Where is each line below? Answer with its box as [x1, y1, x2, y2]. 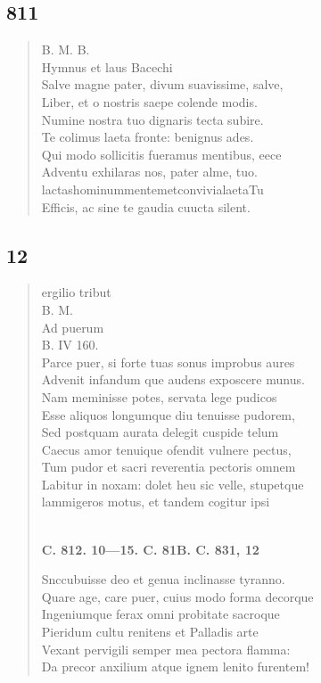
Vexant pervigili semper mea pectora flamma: [41, 639, 291, 658]
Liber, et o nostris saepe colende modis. [41, 92, 258, 111]
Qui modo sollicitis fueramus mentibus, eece [41, 144, 282, 163]
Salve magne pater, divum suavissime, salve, [41, 75, 284, 94]
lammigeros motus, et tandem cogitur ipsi [41, 492, 270, 511]
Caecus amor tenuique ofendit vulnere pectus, [41, 440, 292, 458]
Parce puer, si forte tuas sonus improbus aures [41, 352, 295, 371]
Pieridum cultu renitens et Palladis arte [41, 622, 259, 641]
